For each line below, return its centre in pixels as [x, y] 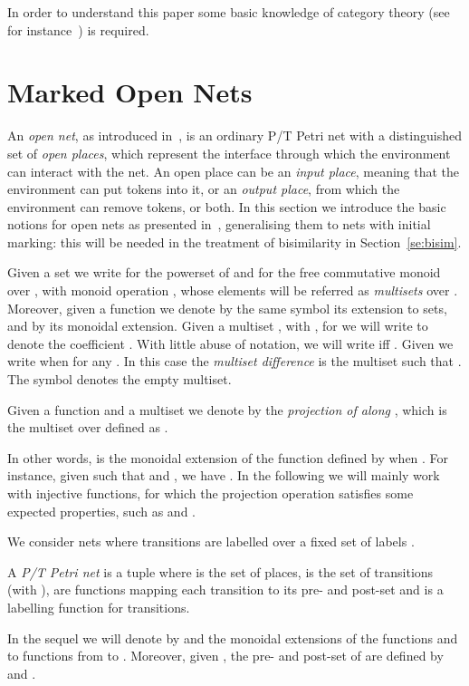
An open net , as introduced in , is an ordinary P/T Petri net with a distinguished [234, 135]
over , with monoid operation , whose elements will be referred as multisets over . [233, 290]
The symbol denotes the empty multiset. [120, 379]
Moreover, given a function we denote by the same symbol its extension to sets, [227, 308]
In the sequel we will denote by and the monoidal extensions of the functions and [233, 638]
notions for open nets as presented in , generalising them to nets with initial [219, 224]
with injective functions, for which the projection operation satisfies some [211, 493]
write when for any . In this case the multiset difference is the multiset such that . [234, 361]
